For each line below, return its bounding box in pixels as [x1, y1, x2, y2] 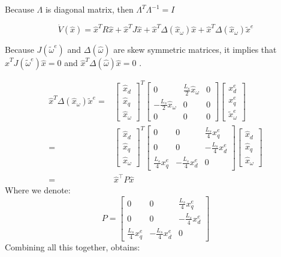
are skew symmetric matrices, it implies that [113, 43, 277, 56]
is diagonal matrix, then [45, 3, 134, 15]
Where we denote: [5, 184, 71, 196]
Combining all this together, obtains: [5, 240, 140, 253]
